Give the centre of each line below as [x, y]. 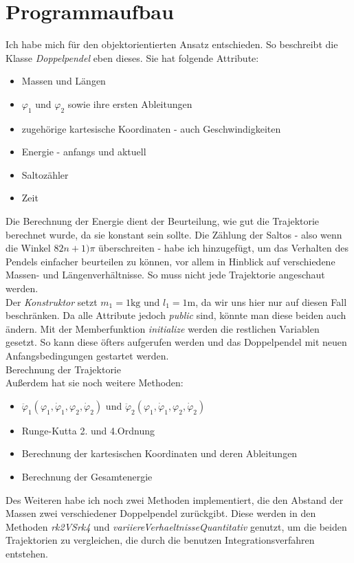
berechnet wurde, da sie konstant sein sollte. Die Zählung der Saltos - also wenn [174, 234]
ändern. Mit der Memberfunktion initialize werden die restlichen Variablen [163, 328]
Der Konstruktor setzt [52, 301]
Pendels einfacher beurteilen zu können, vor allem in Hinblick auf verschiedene [170, 261]
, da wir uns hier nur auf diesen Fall [271, 301]
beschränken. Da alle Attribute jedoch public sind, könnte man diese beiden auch [176, 315]
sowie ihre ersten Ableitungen [130, 103]
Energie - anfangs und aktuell [84, 152]
